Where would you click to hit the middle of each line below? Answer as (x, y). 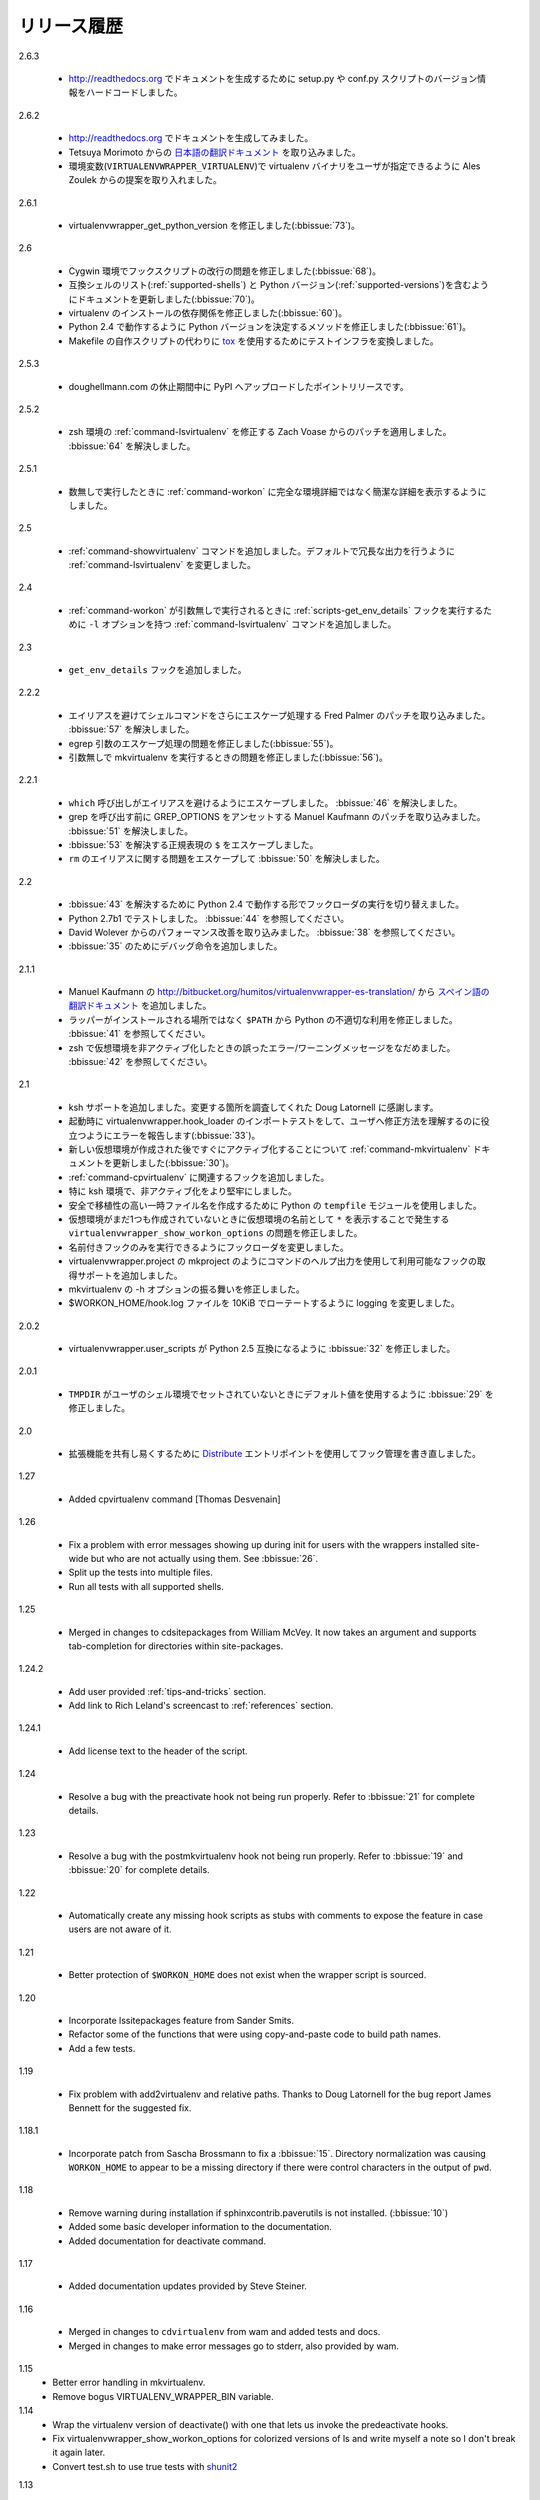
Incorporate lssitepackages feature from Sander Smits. (181, 2020)
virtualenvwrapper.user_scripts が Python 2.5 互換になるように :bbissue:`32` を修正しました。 (262, 1349)
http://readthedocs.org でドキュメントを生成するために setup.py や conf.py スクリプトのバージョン (273, 78)
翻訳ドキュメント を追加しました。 (140, 1006)
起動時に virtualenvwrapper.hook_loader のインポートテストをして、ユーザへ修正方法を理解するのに (275, 1121)
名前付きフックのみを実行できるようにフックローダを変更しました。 (208, 1247)
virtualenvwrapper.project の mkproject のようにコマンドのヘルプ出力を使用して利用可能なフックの (272, 1261)
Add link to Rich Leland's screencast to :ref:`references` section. (201, 1706)
